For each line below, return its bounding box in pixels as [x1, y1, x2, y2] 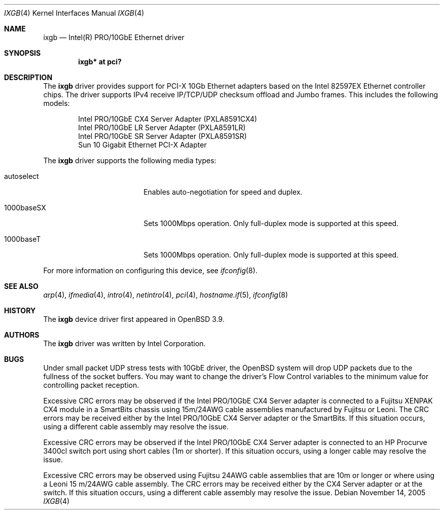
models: [43, 99, 70, 107]
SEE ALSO [4, 282, 39, 290]
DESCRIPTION [4, 73, 53, 82]
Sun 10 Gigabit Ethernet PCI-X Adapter [78, 140, 207, 149]
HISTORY [4, 306, 36, 315]
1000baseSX [4, 203, 46, 212]
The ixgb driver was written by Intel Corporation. [43, 339, 206, 348]
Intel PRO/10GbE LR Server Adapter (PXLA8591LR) [78, 123, 246, 132]
